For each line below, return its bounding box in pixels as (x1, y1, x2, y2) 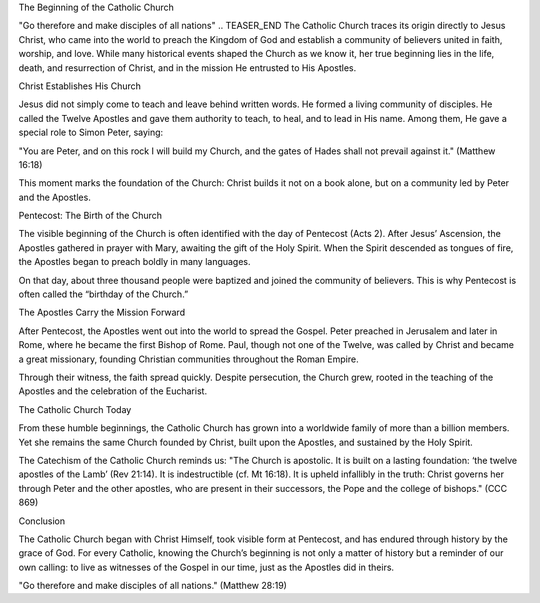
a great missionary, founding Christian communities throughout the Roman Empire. (18, 353, 359, 365)
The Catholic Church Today (18, 403, 132, 415)
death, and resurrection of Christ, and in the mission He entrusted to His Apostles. (18, 61, 357, 74)
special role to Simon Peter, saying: (18, 126, 164, 139)
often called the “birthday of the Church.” (18, 288, 189, 300)
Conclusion (18, 515, 66, 527)
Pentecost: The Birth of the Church (18, 210, 163, 222)
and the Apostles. (18, 191, 92, 203)
